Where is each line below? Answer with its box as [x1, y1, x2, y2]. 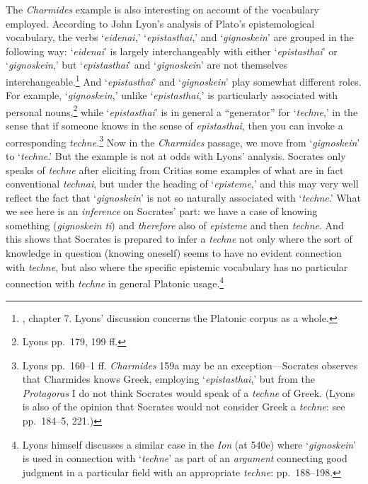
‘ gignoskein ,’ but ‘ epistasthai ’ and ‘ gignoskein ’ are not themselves [6, 57, 288, 72]
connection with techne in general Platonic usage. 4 [6, 274, 224, 290]
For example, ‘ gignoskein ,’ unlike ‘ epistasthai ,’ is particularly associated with [6, 88, 338, 103]
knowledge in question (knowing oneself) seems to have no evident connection [6, 246, 342, 260]
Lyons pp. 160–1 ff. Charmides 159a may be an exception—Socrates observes [22, 357, 358, 372]
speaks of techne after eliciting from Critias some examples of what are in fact [6, 162, 344, 177]
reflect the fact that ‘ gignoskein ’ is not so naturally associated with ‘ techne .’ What [6, 190, 361, 204]
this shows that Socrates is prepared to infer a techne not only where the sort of [6, 231, 352, 246]
